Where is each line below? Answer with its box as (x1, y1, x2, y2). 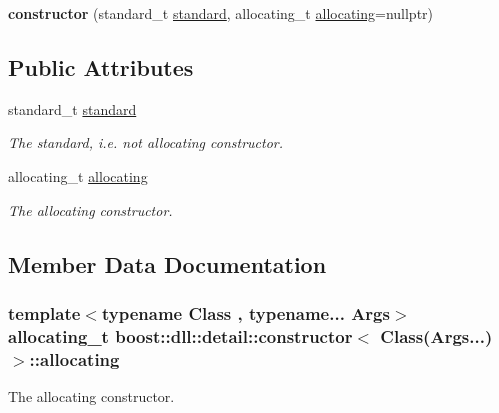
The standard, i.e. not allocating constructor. (8, 132, 284, 153)
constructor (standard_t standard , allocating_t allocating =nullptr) (8, 3, 434, 23)
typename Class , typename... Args (101, 300, 390, 325)
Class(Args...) (380, 323, 493, 348)
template (8, 300, 81, 325)
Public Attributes (8, 51, 194, 82)
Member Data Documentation (8, 248, 327, 279)
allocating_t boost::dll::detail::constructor (8, 323, 353, 348)
